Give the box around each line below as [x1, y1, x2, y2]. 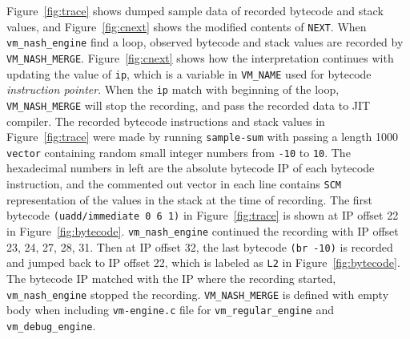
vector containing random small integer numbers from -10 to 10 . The [6, 143, 351, 160]
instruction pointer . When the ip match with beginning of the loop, [6, 81, 340, 98]
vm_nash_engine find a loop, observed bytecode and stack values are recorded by [6, 34, 404, 50]
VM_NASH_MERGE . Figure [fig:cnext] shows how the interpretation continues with [6, 49, 394, 66]
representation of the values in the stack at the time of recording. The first [6, 191, 373, 208]
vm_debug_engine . [6, 317, 96, 333]
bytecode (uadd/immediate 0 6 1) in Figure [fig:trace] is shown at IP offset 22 [6, 207, 399, 224]
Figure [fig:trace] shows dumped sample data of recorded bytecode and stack [6, 2, 384, 18]
